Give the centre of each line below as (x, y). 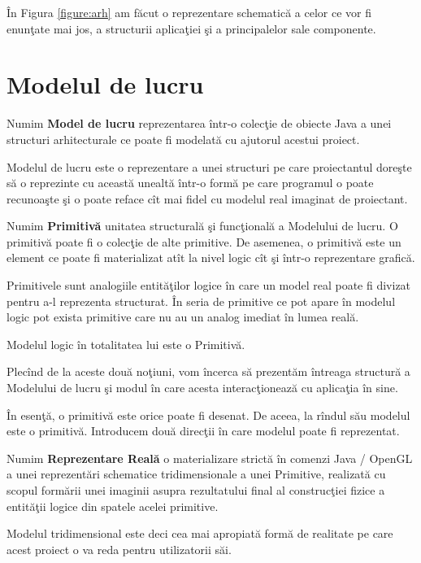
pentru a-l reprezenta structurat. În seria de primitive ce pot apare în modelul (201, 301)
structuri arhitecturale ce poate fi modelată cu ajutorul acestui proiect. (183, 139)
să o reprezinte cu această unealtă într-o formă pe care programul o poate (190, 183)
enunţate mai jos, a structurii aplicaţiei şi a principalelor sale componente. (191, 28)
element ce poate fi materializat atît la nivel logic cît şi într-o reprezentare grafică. (211, 257)
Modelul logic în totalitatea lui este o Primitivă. (126, 344)
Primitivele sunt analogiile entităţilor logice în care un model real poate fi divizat (209, 285)
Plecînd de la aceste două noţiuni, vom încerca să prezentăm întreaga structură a (208, 371)
